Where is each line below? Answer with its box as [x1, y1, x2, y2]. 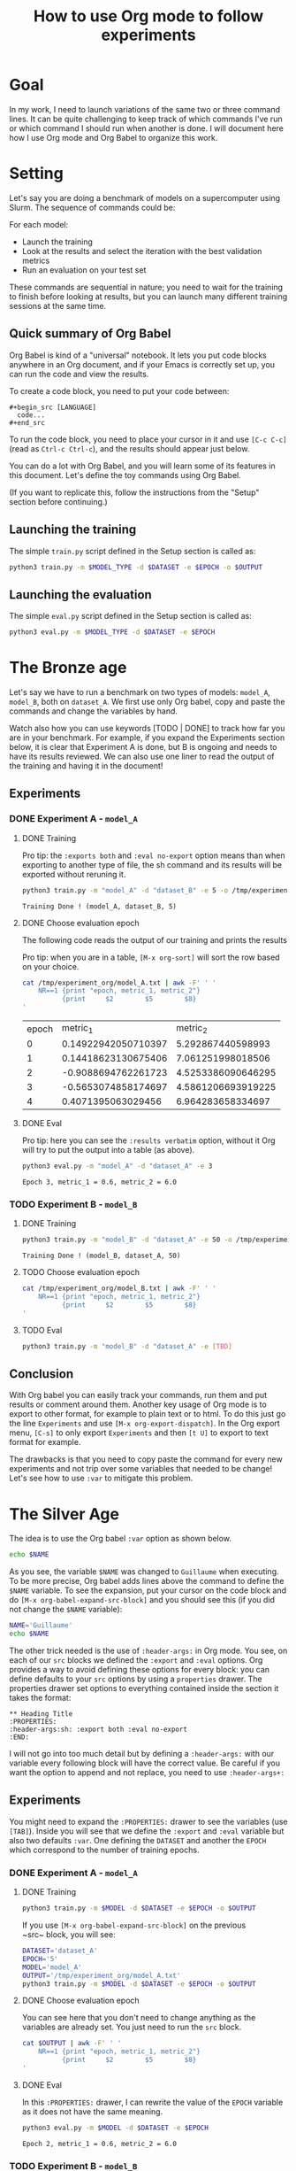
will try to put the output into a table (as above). [21, 1145, 195, 1155]
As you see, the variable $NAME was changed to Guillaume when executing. [9, 1566, 280, 1577]
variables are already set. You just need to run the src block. [21, 2021, 242, 2033]
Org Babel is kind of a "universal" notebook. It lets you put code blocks [9, 350, 267, 360]
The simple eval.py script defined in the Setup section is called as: [9, 611, 252, 622]
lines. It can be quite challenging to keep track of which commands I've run [9, 113, 283, 124]
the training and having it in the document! [9, 761, 163, 771]
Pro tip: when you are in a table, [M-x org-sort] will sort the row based [21, 952, 280, 962]
